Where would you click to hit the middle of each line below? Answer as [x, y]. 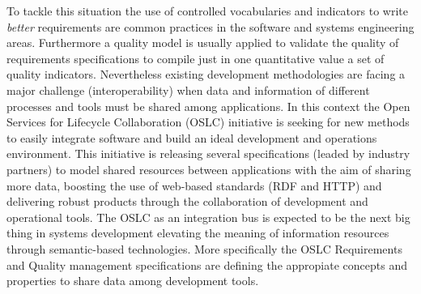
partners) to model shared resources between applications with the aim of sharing [209, 169]
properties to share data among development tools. [133, 281]
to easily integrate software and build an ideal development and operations [192, 137]
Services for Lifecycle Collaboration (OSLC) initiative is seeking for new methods [208, 122]
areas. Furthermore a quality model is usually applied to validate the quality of [203, 43]
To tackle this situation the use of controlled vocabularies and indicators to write [207, 11]
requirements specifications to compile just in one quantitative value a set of [196, 58]
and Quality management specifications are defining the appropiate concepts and [207, 264]
